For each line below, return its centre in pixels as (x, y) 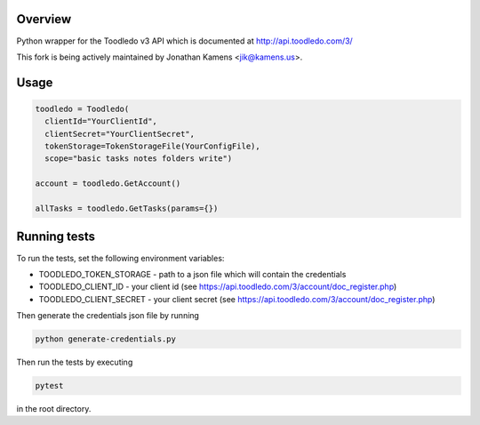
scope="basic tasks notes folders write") (139, 159)
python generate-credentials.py (106, 339)
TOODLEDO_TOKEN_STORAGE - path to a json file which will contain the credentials (192, 274)
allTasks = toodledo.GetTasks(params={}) (127, 208)
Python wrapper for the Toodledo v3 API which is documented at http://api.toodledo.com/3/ (184, 41)
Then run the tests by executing (75, 362)
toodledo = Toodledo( (82, 108)
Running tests (56, 237)
